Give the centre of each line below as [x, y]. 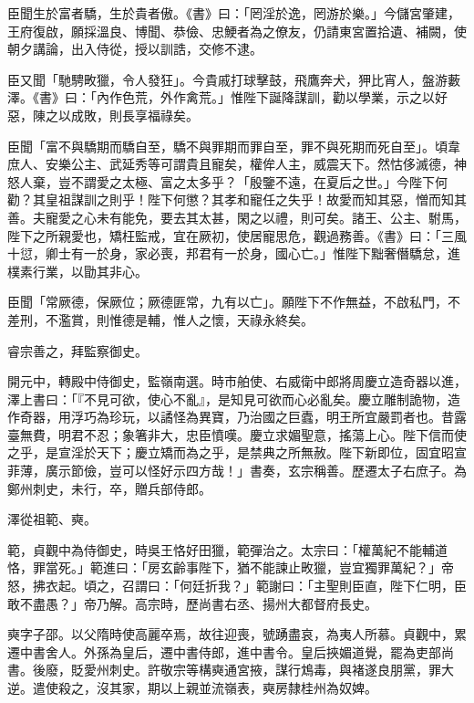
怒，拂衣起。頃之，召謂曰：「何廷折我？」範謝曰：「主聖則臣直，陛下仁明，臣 [237, 586]
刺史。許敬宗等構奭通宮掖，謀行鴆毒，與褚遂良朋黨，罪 [275, 670]
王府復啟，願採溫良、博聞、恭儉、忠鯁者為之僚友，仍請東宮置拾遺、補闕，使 [237, 31]
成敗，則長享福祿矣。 [134, 115]
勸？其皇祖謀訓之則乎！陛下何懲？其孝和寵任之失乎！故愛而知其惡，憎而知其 [237, 199]
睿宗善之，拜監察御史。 [77, 350]
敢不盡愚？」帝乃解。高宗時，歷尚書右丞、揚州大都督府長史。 [192, 603]
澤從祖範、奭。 [52, 519]
